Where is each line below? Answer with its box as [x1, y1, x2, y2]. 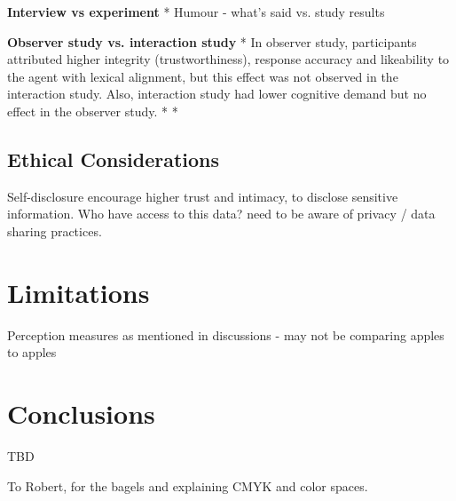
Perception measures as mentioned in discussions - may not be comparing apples [7, 325, 444, 344]
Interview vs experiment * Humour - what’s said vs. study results [7, 3, 385, 20]
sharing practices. [7, 221, 102, 240]
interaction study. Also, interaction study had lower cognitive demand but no [7, 84, 427, 103]
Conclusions [7, 395, 155, 432]
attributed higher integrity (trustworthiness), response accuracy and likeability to [7, 50, 450, 68]
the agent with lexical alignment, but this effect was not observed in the [7, 67, 398, 85]
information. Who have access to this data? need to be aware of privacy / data [7, 204, 436, 223]
